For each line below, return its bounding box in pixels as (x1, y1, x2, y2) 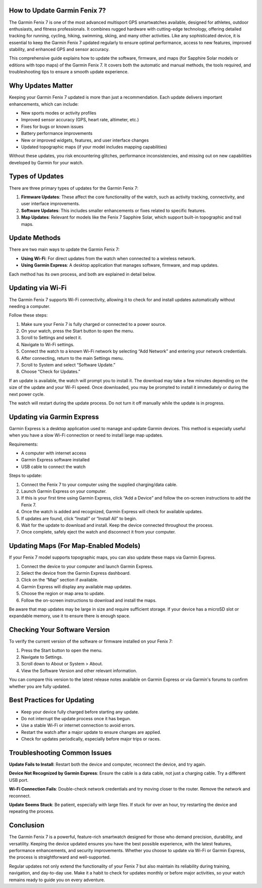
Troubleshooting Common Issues (9, 748, 112, 757)
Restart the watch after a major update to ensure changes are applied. (21, 729, 161, 735)
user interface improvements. (21, 201, 80, 207)
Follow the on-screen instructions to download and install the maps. (21, 597, 157, 603)
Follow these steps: (9, 312, 48, 318)
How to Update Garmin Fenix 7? (9, 6, 106, 15)
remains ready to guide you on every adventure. (9, 877, 105, 883)
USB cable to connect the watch (21, 464, 86, 469)
